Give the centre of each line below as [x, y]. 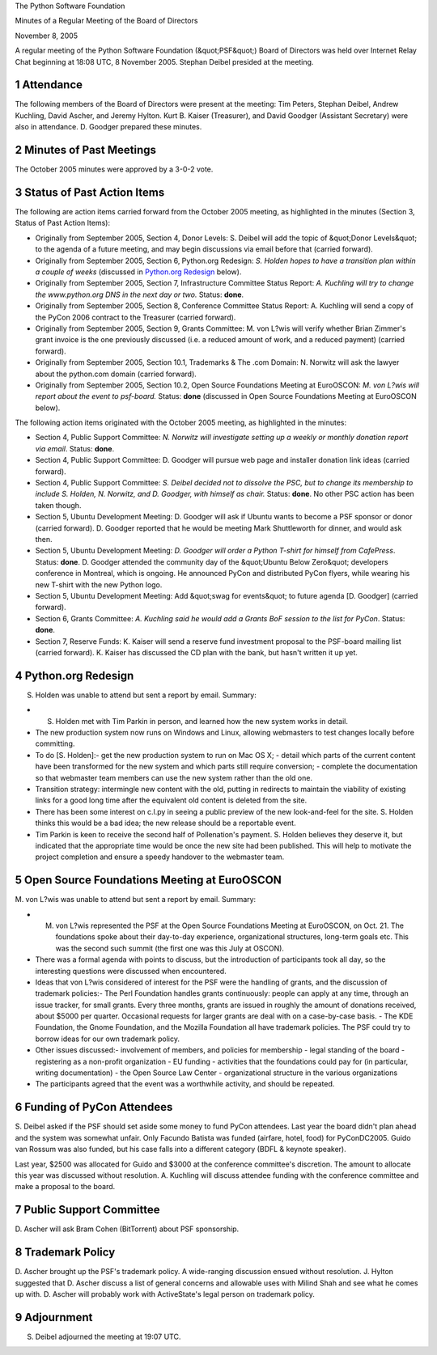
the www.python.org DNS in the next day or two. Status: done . [140, 294]
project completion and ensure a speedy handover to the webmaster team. [160, 857]
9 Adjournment [54, 1317]
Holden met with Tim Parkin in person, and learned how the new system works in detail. [202, 721]
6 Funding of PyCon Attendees [94, 1107]
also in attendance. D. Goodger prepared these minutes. [108, 127]
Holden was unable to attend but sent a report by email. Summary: [146, 695]
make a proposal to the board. [65, 1187]
